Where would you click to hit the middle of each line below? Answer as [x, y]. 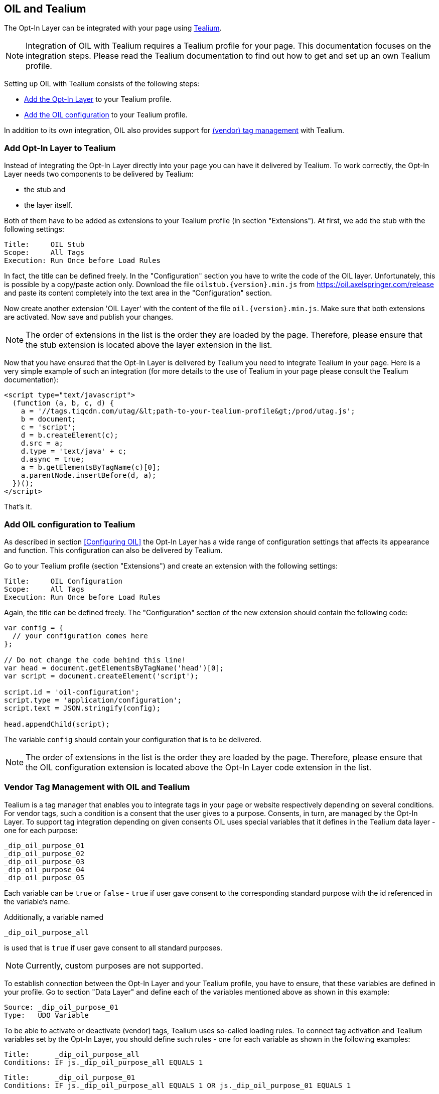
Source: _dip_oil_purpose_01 [61, 1007]
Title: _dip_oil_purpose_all [72, 1054]
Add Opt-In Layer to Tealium [60, 148]
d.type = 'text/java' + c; [74, 451]
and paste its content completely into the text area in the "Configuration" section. [138, 293]
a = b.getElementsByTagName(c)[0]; [91, 467]
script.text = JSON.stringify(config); [82, 708]
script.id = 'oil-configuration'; [72, 692]
